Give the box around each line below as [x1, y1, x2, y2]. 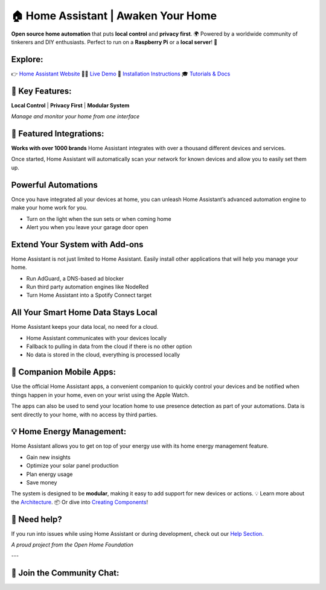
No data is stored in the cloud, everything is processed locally [26, 351, 181, 358]
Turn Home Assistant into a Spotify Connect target [26, 291, 152, 299]
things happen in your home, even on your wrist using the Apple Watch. [11, 391, 190, 398]
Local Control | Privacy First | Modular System [11, 101, 130, 109]
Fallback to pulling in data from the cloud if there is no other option [26, 343, 193, 350]
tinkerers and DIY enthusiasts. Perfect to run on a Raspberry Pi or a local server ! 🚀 [11, 38, 218, 45]
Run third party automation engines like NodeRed [26, 283, 149, 290]
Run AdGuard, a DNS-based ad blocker [26, 274, 124, 282]
